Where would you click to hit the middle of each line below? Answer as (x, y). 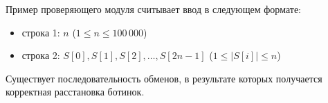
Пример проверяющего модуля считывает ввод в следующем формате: (154, 9)
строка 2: (41, 55)
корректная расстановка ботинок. (75, 92)
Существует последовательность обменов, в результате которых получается (164, 78)
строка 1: (41, 32)
